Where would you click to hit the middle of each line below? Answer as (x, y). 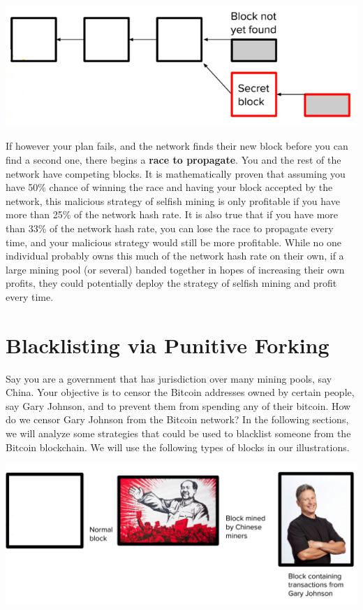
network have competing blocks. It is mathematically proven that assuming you (176, 173)
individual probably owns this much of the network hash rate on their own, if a (175, 256)
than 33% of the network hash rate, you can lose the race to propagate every (170, 228)
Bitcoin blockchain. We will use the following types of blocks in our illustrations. (178, 447)
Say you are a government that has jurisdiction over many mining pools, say (169, 378)
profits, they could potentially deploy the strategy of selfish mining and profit (171, 283)
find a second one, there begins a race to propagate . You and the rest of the (173, 159)
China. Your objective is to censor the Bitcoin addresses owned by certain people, (180, 392)
